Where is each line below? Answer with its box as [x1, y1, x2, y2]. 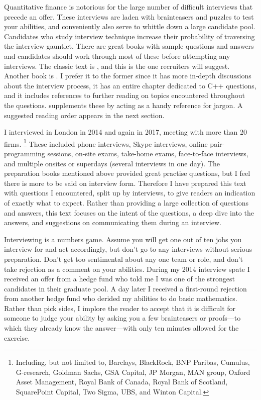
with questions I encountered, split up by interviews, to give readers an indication [4, 187, 255, 198]
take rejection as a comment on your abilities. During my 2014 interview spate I [4, 263, 250, 274]
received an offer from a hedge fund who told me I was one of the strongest [4, 273, 235, 284]
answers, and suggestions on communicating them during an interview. [4, 217, 221, 228]
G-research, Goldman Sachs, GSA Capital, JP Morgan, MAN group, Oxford [16, 366, 250, 377]
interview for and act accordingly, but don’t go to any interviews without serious [4, 244, 252, 254]
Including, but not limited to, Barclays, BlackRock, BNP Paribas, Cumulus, [16, 357, 250, 367]
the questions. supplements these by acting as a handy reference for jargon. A [4, 99, 243, 110]
